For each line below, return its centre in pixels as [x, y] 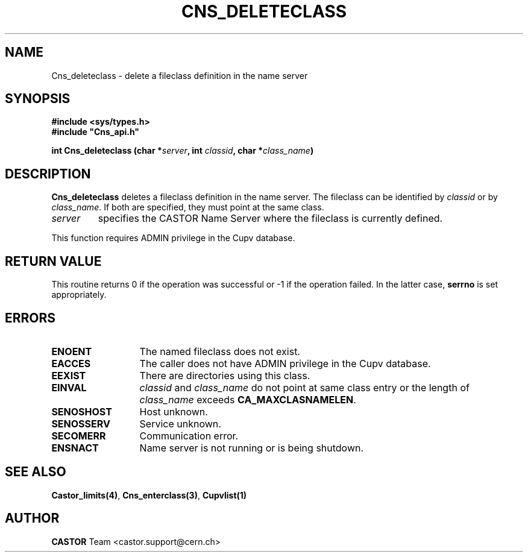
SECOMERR [79, 436]
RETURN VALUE [53, 261]
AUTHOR [32, 518]
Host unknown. [174, 411]
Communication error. [189, 436]
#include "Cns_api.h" [96, 132]
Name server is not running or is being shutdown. [252, 448]
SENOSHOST [82, 411]
